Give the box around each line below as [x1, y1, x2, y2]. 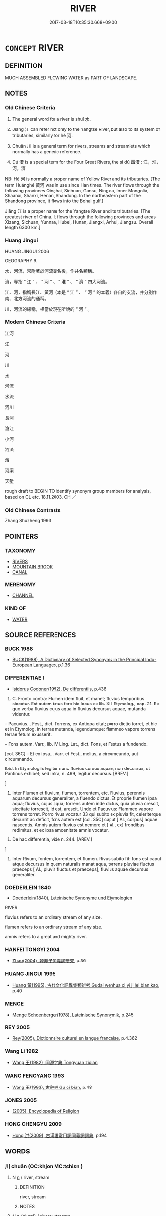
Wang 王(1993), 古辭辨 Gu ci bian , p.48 [12, 1084, 92, 1090]
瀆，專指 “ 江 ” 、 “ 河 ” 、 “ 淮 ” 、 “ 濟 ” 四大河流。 [5, 278, 110, 284]
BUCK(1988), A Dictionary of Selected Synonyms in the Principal [12, 657, 145, 663]
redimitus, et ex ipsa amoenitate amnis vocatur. [12, 827, 109, 832]
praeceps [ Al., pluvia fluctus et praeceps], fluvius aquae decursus [12, 866, 149, 872]
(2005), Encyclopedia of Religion [12, 1108, 79, 1114]
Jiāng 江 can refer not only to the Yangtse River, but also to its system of [12, 127, 160, 132]
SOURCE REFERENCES [5, 631, 76, 639]
